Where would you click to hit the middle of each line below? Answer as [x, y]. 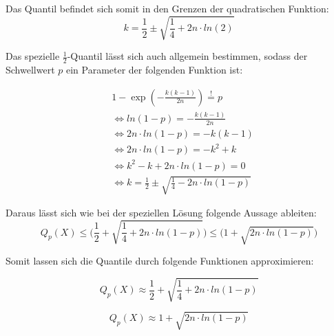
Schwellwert [30, 69]
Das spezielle [33, 56]
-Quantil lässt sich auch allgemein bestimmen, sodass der [187, 56]
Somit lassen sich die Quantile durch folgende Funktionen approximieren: [160, 261]
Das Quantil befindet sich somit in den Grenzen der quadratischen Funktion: [167, 8]
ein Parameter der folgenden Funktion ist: [154, 69]
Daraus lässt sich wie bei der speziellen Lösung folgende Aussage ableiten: [161, 213]
